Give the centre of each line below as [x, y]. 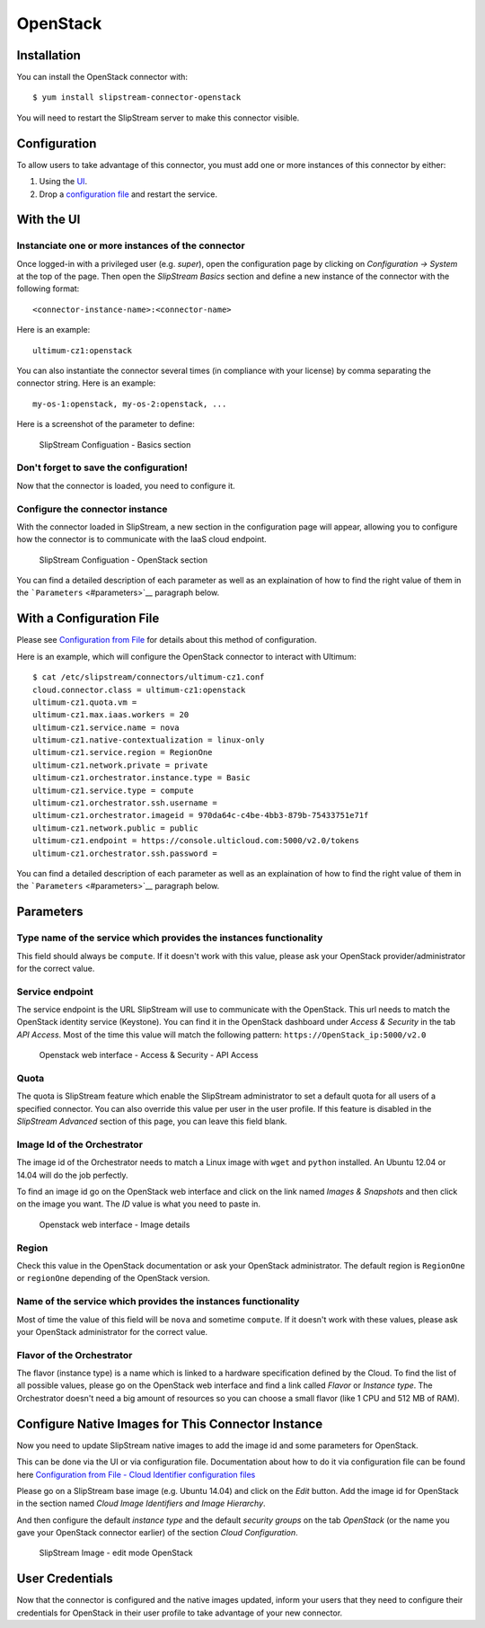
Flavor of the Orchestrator [75, 1355]
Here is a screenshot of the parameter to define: [106, 424]
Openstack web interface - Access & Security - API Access [149, 1055]
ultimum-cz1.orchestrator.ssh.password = [125, 853]
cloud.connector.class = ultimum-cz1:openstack [139, 689]
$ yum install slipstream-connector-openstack [137, 98]
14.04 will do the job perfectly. [72, 1175]
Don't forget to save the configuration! [102, 467]
